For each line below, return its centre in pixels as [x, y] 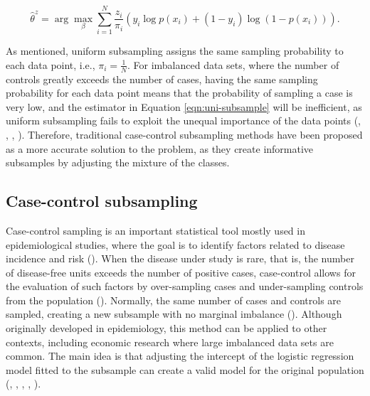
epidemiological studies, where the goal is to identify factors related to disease [175, 244]
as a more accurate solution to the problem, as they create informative [160, 148]
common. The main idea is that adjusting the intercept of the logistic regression [180, 356]
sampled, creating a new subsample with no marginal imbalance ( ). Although [174, 314]
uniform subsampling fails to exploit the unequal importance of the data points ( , [184, 121]
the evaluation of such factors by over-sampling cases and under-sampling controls [185, 286]
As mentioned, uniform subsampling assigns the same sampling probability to [175, 51]
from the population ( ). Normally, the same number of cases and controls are [174, 300]
